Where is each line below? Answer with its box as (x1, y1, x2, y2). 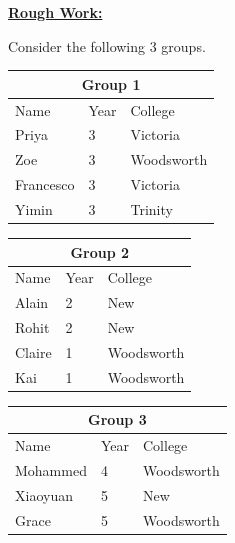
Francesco (15, 174, 75, 195)
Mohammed (15, 460, 87, 480)
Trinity (130, 198, 173, 219)
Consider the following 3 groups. (8, 35, 206, 56)
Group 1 (81, 73, 141, 94)
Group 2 (70, 241, 130, 262)
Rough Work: (8, 2, 103, 22)
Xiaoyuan (15, 484, 73, 505)
